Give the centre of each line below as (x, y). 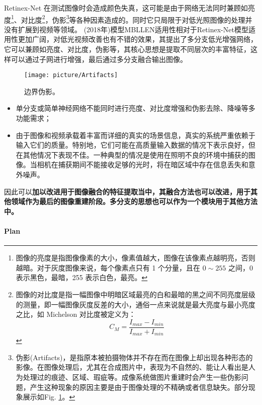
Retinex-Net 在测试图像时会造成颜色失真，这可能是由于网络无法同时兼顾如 (126, 8)
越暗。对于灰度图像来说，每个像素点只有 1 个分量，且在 (108, 267)
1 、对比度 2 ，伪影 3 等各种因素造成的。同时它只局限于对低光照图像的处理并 (132, 19)
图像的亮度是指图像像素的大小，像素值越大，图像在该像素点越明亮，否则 (136, 258)
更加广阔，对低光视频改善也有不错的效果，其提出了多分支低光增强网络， (138, 39)
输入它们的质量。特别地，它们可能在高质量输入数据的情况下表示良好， (132, 145)
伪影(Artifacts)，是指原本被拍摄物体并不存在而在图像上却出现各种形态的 (134, 357)
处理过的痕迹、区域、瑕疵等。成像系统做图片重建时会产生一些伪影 (132, 377)
